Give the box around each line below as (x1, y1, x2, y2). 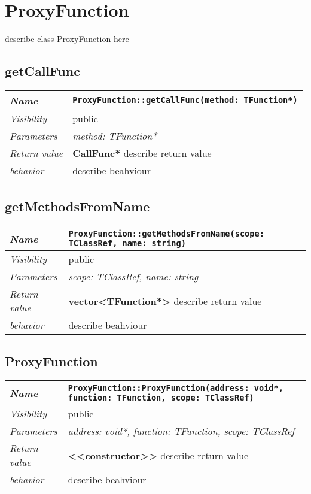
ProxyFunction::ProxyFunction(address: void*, (68, 383, 283, 393)
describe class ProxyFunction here (5, 32, 129, 45)
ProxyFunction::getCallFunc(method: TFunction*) (72, 95, 298, 105)
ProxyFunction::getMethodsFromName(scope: (68, 229, 264, 239)
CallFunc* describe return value (72, 146, 212, 160)
